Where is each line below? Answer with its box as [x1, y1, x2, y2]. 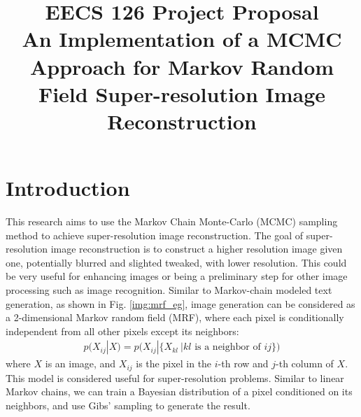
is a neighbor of [194, 342, 261, 353]
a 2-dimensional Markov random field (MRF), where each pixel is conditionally [6, 310, 344, 325]
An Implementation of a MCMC [22, 24, 342, 53]
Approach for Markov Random [29, 52, 334, 80]
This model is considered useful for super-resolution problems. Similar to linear [6, 370, 344, 385]
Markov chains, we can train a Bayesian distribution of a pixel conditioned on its [6, 384, 353, 399]
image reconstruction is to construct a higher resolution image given [50, 241, 343, 256]
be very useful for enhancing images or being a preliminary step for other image [6, 269, 348, 283]
